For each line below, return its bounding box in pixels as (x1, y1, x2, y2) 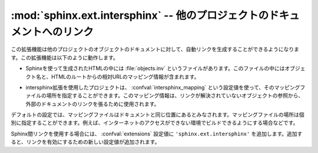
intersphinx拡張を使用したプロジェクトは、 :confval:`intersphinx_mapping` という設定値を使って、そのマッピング (25, 84, 300, 91)
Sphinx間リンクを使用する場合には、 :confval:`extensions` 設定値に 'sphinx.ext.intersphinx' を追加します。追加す (11, 130, 303, 137)
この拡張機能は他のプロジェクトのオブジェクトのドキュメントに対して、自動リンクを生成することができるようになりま (11, 46, 300, 53)
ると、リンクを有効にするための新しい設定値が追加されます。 (11, 138, 160, 145)
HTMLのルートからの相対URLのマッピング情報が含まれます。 (51, 73, 200, 80)
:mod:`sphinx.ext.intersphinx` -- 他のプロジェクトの (11, 9, 269, 22)
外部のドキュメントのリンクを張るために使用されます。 (25, 100, 160, 107)
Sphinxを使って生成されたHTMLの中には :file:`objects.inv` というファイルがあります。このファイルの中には (25, 65, 285, 72)
